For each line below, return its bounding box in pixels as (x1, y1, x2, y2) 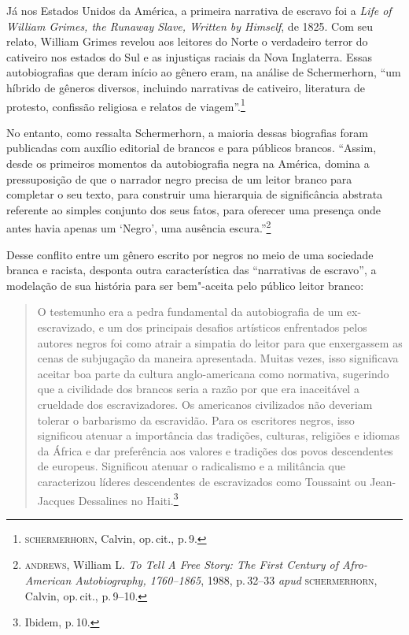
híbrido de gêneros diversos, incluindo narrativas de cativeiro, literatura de (6, 79, 366, 95)
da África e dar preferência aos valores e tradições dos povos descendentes (37, 442, 393, 459)
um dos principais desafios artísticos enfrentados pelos (107, 319, 367, 335)
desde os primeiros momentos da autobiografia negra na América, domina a (6, 155, 370, 171)
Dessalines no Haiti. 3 (78, 489, 179, 508)
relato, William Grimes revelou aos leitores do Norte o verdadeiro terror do (6, 33, 368, 50)
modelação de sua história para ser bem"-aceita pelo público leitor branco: (6, 277, 364, 293)
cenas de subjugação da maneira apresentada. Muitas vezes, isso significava (37, 350, 399, 366)
